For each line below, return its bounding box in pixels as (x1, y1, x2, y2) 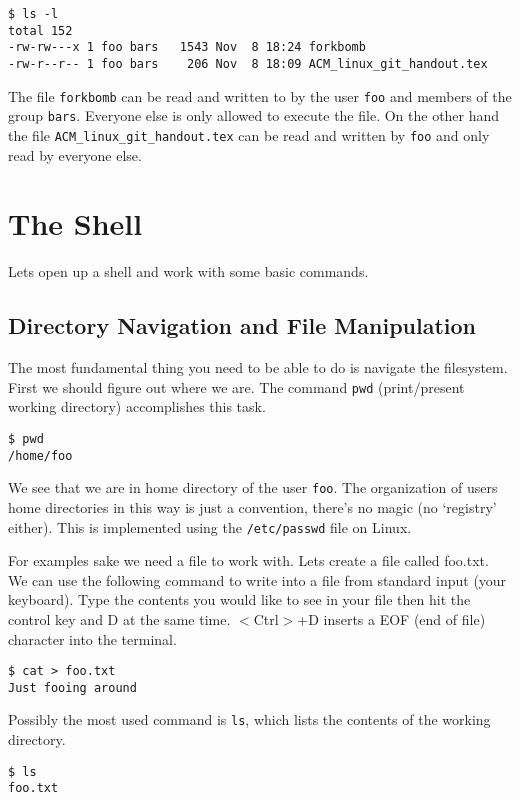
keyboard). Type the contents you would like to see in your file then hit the (8, 589, 471, 610)
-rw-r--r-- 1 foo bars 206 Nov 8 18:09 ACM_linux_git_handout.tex (8, 56, 488, 71)
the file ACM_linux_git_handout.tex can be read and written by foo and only (8, 124, 490, 145)
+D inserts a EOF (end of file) (297, 608, 486, 629)
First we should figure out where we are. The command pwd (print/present (8, 376, 465, 397)
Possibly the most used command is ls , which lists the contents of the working (8, 709, 491, 730)
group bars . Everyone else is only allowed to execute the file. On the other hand (8, 105, 500, 126)
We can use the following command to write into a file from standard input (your (8, 569, 507, 590)
